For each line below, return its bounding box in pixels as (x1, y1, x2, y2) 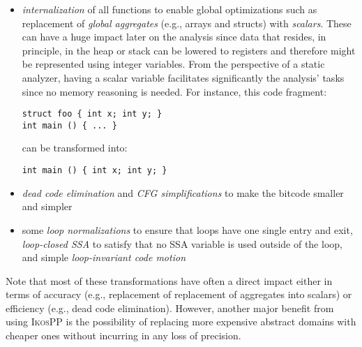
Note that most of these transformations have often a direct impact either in (6, 273, 333, 288)
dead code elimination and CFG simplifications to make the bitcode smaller (22, 185, 344, 200)
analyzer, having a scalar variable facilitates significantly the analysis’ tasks (22, 70, 345, 84)
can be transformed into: (22, 140, 128, 155)
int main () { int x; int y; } (22, 165, 167, 176)
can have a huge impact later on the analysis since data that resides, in (22, 29, 326, 44)
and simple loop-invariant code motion (22, 250, 186, 265)
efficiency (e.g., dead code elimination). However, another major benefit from (6, 300, 334, 315)
